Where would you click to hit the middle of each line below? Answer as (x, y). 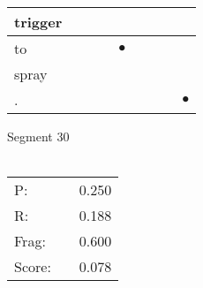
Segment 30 (38, 136)
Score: (33, 267)
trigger (38, 22)
